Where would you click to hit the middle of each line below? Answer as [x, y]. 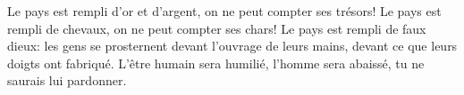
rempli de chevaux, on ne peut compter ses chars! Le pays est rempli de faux [217, 28]
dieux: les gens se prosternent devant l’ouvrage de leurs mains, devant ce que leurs [232, 46]
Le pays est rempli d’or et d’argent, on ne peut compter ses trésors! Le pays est [224, 11]
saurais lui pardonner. [67, 80]
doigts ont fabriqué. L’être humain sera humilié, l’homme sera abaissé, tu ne [216, 63]
